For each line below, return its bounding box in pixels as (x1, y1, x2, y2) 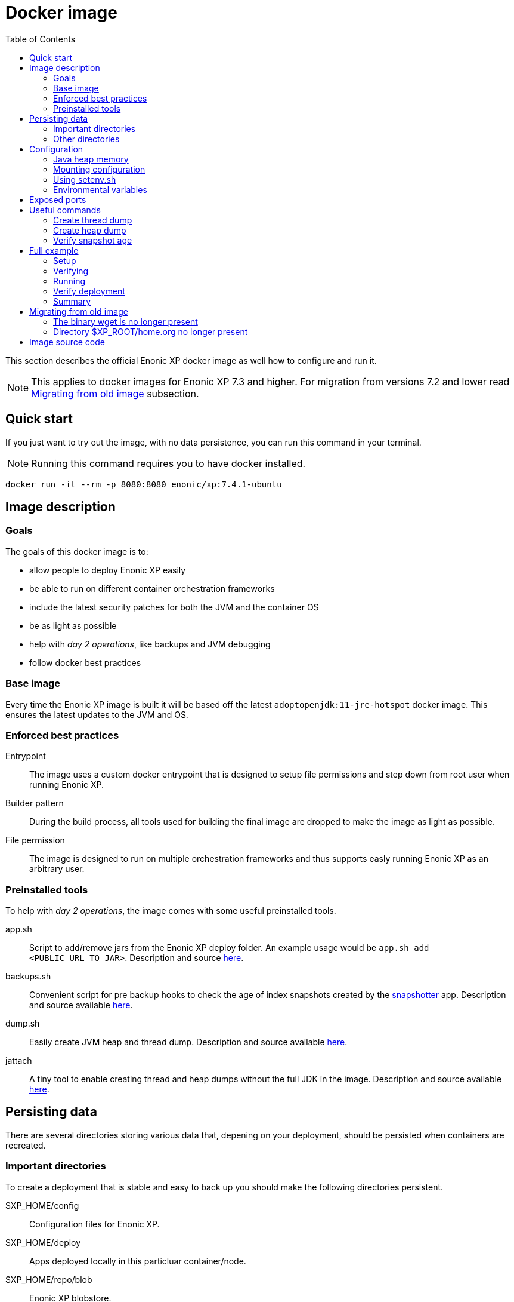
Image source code (29, 336, 105, 347)
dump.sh (5, 1018, 40, 1029)
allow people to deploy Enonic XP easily (29, 564, 186, 575)
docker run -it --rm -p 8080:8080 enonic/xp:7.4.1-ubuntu (5, 479, 282, 489)
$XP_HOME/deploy (5, 1237, 81, 1248)
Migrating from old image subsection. (31, 387, 199, 400)
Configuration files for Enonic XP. (29, 1218, 160, 1229)
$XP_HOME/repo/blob (5, 1274, 92, 1285)
